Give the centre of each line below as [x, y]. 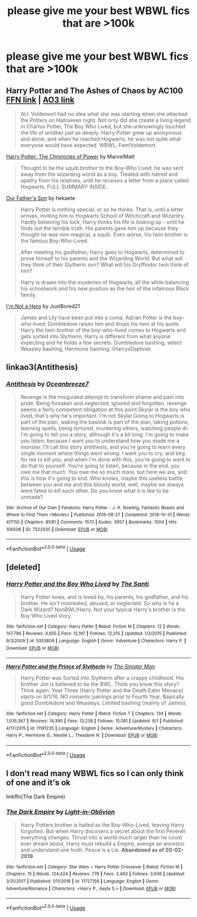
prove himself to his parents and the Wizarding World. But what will [101, 258]
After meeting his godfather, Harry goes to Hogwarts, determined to [102, 252]
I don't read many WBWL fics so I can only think [95, 773]
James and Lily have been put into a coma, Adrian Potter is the [96, 318]
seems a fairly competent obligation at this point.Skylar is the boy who [105, 409]
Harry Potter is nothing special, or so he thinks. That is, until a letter [102, 209]
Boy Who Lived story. [46, 615]
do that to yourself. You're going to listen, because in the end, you [100, 465]
